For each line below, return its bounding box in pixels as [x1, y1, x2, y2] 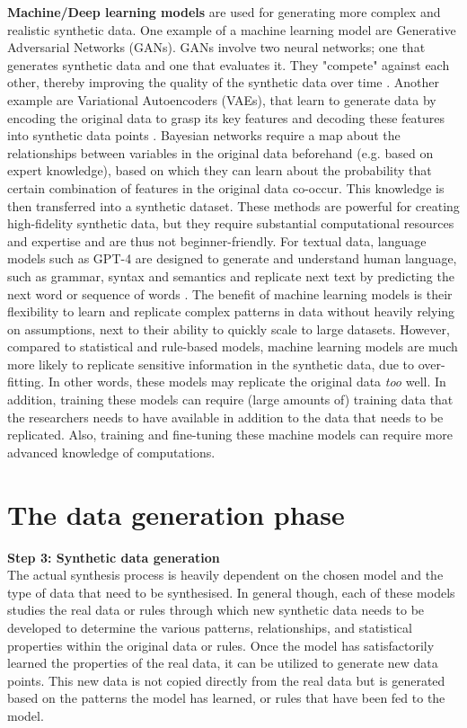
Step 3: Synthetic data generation [7, 547, 220, 566]
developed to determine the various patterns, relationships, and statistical [7, 617, 412, 636]
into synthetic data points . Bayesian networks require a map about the [7, 126, 401, 145]
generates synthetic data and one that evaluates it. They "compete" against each [7, 55, 450, 74]
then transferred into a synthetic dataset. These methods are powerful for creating [7, 196, 460, 215]
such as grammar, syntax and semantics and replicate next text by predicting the [7, 266, 454, 285]
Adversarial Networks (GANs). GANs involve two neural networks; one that [7, 38, 426, 57]
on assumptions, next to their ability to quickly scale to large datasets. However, [7, 319, 450, 338]
